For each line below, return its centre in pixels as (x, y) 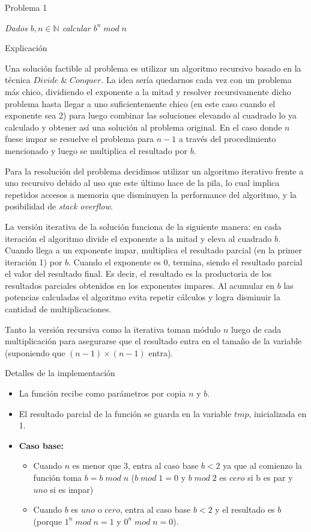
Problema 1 (26, 7)
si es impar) (72, 489)
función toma (58, 477)
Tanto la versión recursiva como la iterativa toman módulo (113, 329)
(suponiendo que (35, 352)
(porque (48, 521)
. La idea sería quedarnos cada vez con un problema (196, 80)
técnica (18, 80)
